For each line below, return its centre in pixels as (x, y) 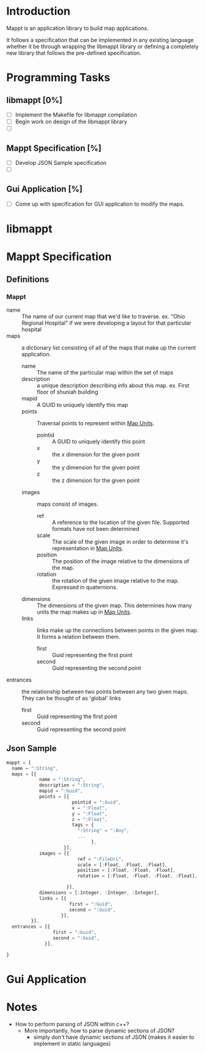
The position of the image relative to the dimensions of (121, 561)
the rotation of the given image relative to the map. (116, 580)
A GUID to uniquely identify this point (99, 441)
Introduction (38, 11)
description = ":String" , (72, 785)
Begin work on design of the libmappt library (71, 121)
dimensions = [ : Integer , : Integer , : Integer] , (99, 893)
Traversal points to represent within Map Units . (95, 423)
